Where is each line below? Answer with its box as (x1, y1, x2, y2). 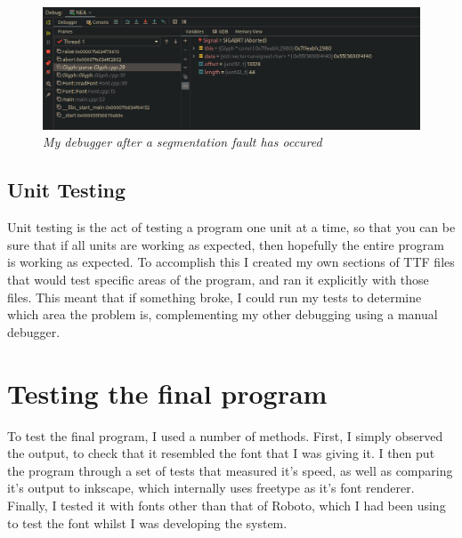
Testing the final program (7, 374, 328, 411)
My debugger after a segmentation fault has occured (43, 132, 322, 151)
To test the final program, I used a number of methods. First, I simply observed (7, 426, 443, 445)
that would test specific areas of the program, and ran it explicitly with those (7, 270, 429, 289)
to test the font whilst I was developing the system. (7, 513, 288, 532)
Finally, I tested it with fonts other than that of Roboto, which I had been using (7, 495, 446, 514)
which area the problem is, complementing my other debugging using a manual (7, 305, 438, 324)
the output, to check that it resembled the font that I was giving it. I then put (7, 444, 435, 462)
